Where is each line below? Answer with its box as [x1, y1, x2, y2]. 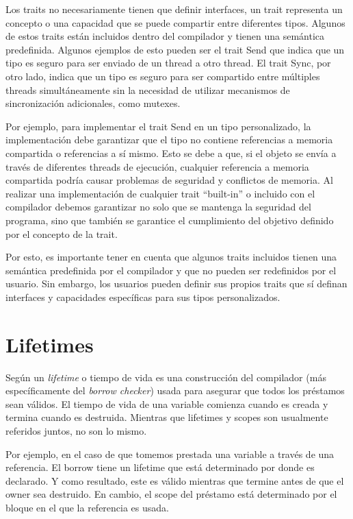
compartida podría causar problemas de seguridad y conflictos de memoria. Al [5, 173, 333, 187]
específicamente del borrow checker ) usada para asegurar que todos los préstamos [5, 383, 345, 398]
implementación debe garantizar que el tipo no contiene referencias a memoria [5, 132, 333, 147]
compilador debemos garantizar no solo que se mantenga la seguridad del [5, 200, 311, 214]
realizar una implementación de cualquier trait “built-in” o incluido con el [5, 186, 315, 200]
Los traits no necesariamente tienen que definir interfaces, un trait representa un [5, 2, 343, 16]
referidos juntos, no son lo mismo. [5, 423, 147, 437]
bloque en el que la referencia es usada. [5, 500, 169, 514]
